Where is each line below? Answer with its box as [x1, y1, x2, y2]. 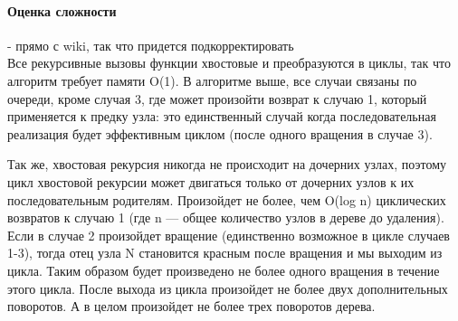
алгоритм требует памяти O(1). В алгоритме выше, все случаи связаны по [7, 71, 417, 90]
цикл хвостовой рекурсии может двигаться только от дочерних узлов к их [7, 172, 415, 191]
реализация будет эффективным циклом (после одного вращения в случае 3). [7, 124, 433, 143]
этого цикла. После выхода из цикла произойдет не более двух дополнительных [7, 279, 448, 297]
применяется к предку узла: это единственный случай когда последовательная [7, 107, 436, 126]
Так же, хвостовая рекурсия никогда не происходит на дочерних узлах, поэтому [7, 155, 446, 174]
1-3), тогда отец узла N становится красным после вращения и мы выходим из [7, 243, 443, 262]
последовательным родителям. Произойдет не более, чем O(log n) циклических [7, 190, 446, 209]
